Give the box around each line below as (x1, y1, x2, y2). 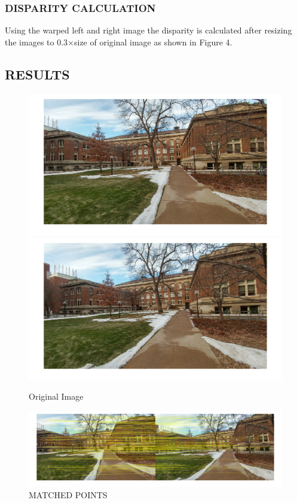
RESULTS (5, 65, 70, 83)
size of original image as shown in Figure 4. (74, 35, 232, 48)
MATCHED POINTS (29, 488, 108, 501)
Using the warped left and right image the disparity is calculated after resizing (5, 24, 292, 36)
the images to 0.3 (5, 35, 68, 48)
